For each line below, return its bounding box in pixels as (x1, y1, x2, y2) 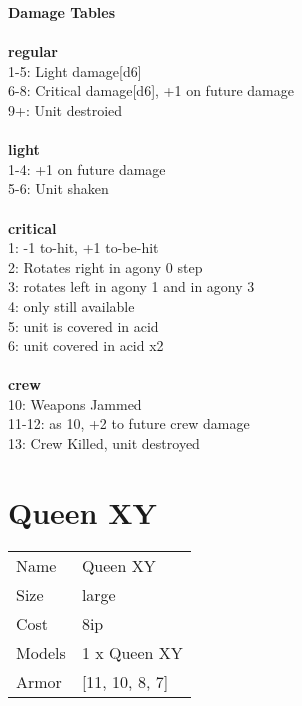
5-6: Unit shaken (8, 178, 109, 199)
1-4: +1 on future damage (8, 158, 166, 179)
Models (16, 640, 66, 664)
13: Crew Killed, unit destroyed (8, 433, 200, 454)
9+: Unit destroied (8, 99, 123, 120)
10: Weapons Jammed (8, 393, 142, 414)
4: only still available (8, 295, 135, 316)
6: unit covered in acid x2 (8, 335, 164, 356)
